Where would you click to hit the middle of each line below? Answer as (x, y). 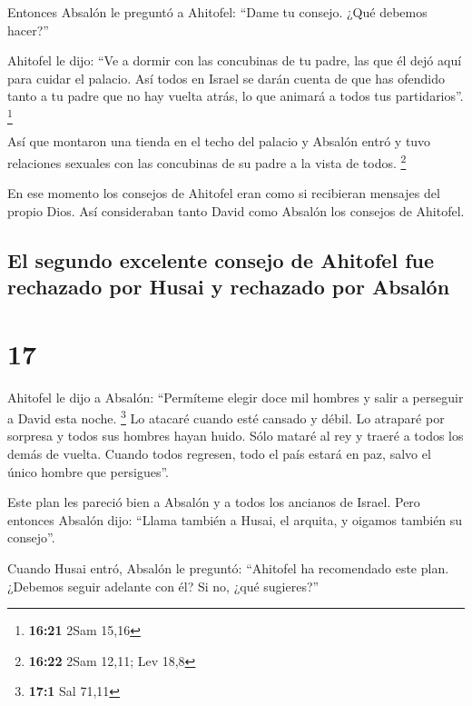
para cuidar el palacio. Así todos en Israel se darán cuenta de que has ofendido (226, 78)
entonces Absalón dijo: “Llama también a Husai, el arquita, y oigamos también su (235, 519)
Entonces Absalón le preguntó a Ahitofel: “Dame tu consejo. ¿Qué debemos (217, 12)
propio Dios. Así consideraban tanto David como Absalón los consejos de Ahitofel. (236, 210)
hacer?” (28, 30)
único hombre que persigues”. (88, 471)
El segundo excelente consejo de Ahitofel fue (221, 259)
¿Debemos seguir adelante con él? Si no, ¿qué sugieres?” (163, 586)
